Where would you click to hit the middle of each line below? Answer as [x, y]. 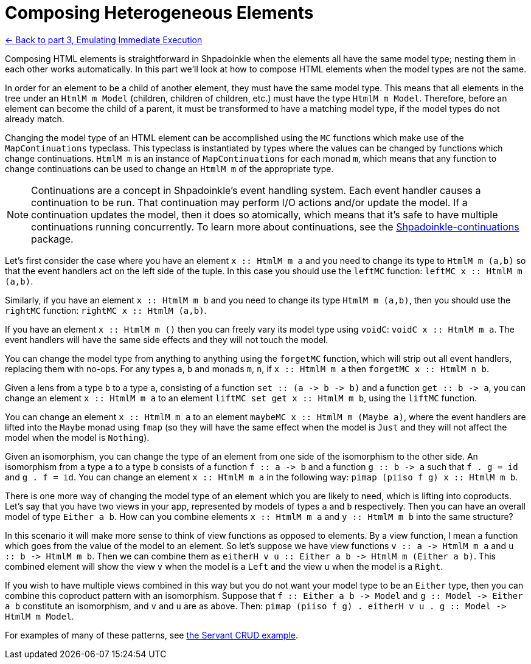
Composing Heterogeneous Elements [159, 13]
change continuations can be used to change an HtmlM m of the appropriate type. [169, 168]
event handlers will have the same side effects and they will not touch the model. [167, 339]
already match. [35, 119]
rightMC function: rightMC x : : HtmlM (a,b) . [106, 310]
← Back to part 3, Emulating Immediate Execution [104, 40]
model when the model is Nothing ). [77, 437]
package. [52, 239]
